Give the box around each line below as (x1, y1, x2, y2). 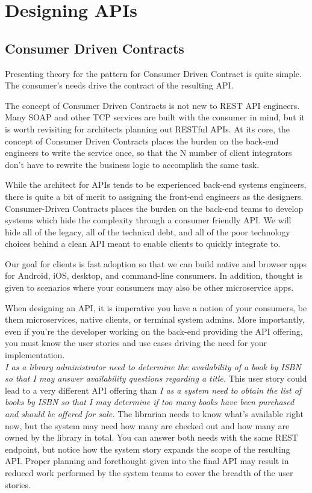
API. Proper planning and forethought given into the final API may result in (5, 454, 289, 467)
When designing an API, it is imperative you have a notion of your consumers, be (5, 301, 307, 314)
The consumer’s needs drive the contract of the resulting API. (5, 79, 234, 91)
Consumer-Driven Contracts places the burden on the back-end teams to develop (5, 202, 304, 214)
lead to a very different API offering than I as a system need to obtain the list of (5, 383, 302, 396)
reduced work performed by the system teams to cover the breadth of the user (5, 466, 293, 479)
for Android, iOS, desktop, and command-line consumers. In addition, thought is (5, 269, 303, 282)
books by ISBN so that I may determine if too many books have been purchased (5, 395, 295, 408)
